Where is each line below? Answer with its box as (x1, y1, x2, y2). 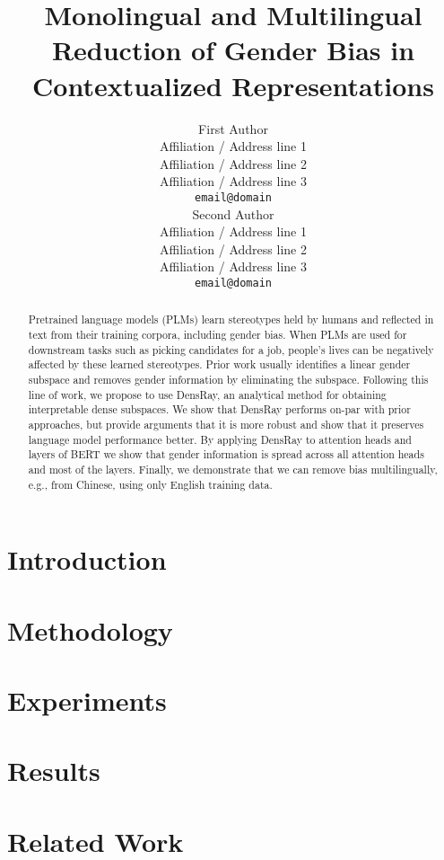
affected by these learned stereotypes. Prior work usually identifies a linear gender (28, 357, 411, 372)
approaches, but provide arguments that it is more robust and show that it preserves (28, 416, 424, 431)
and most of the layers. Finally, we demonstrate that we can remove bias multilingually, (28, 461, 438, 476)
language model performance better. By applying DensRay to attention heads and (28, 431, 412, 447)
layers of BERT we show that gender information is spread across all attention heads (28, 447, 424, 462)
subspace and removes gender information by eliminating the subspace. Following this (28, 371, 429, 386)
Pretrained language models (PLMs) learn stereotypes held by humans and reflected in (28, 312, 434, 327)
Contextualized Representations (32, 66, 434, 103)
